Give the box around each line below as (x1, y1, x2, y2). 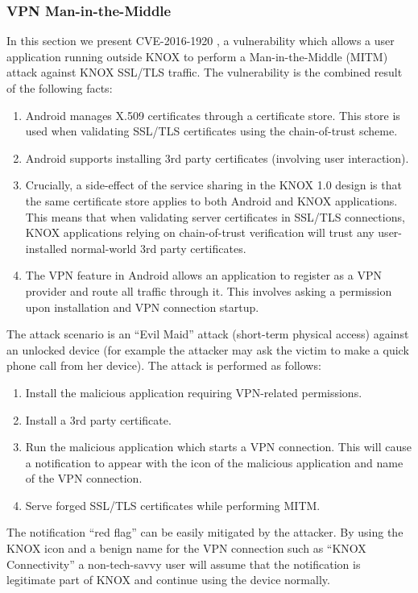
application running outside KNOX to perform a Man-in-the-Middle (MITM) (6, 48, 388, 64)
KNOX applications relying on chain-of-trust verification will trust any (25, 224, 375, 241)
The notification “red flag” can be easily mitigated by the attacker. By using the (6, 524, 404, 541)
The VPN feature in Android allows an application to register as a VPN (25, 267, 382, 284)
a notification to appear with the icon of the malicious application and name (25, 454, 404, 471)
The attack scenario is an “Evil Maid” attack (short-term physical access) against (6, 326, 409, 342)
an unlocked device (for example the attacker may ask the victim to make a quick (6, 341, 409, 358)
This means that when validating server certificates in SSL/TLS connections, (25, 208, 405, 225)
